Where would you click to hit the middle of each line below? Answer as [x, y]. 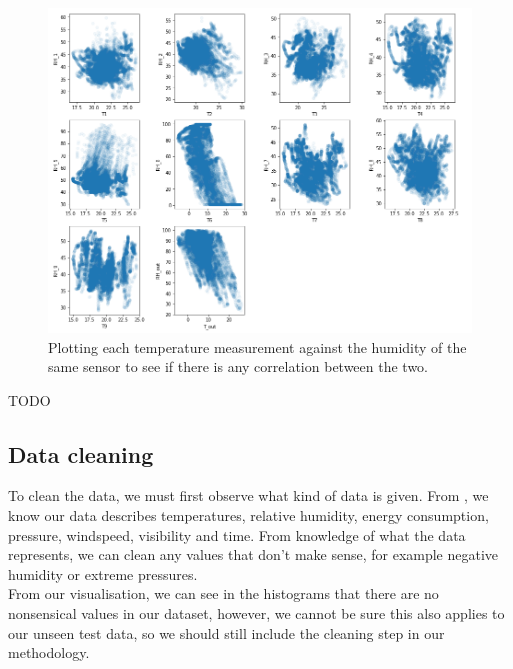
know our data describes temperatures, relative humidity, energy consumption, [248, 515]
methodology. [49, 652]
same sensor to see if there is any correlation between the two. [238, 366]
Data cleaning [81, 453]
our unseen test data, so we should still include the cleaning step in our [226, 632]
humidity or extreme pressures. [103, 573]
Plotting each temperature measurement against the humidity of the [257, 346]
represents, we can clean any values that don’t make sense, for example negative [253, 554]
